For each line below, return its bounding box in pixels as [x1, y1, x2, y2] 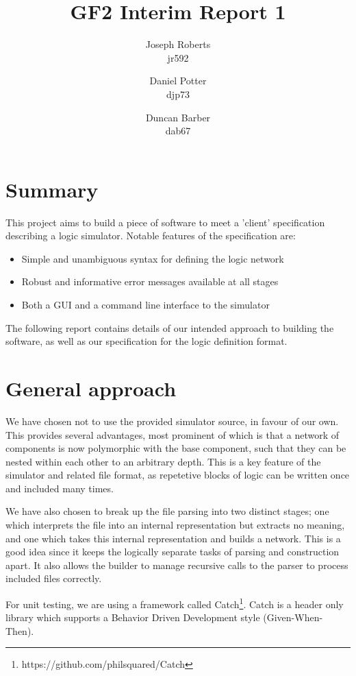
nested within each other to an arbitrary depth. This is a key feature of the [5, 454, 321, 468]
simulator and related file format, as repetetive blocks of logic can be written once [5, 468, 350, 482]
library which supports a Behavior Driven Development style [5, 610, 260, 625]
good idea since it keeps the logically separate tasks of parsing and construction [5, 544, 340, 559]
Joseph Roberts [145, 37, 211, 51]
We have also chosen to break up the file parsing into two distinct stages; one [5, 504, 329, 518]
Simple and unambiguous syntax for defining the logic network [21, 251, 284, 265]
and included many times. [5, 481, 114, 495]
